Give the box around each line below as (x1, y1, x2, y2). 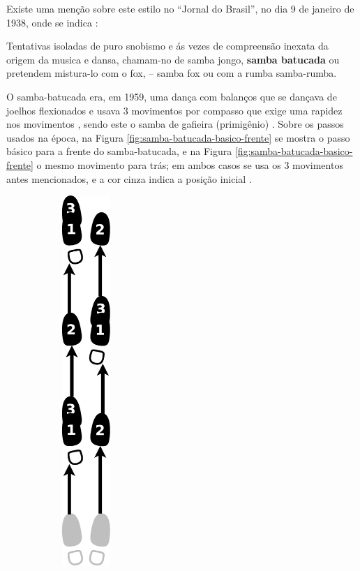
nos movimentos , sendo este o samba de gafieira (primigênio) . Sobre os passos (6, 117, 344, 131)
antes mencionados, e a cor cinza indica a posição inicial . (6, 171, 252, 186)
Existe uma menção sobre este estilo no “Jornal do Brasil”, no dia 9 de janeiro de (6, 1, 354, 15)
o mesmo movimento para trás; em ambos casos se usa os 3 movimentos (36, 157, 343, 172)
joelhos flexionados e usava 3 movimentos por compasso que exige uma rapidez (6, 103, 343, 117)
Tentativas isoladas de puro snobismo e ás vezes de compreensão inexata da (6, 38, 329, 53)
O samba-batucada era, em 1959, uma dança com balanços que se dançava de (6, 89, 337, 103)
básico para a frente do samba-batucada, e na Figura (6, 144, 232, 158)
